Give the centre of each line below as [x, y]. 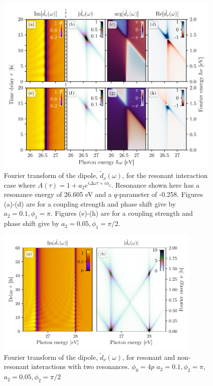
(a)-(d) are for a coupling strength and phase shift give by [90, 203]
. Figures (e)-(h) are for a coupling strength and [122, 213]
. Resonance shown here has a [155, 185]
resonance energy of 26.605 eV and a [58, 194]
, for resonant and [149, 357]
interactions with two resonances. [80, 366]
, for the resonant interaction [165, 175]
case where [20, 185]
